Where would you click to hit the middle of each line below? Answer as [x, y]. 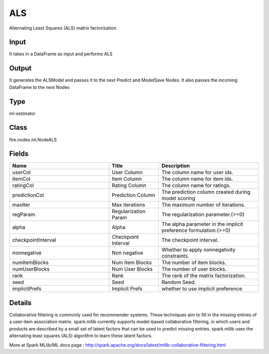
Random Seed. [179, 282]
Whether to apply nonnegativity [199, 250]
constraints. [175, 256]
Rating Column [129, 186]
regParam [24, 215]
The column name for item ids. [198, 179]
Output [20, 68]
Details [20, 303]
